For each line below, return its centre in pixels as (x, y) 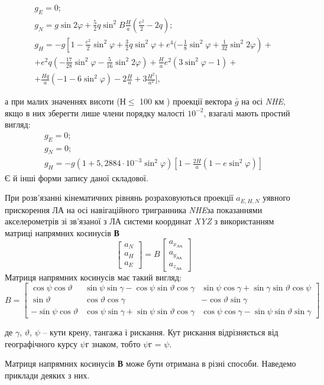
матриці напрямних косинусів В (62, 232)
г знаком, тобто (113, 343)
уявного (276, 198)
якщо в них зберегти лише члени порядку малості (95, 112)
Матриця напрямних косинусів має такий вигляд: (93, 277)
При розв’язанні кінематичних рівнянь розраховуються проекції (119, 198)
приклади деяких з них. (47, 375)
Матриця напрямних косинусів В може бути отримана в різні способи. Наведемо (150, 363)
